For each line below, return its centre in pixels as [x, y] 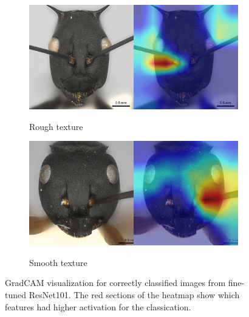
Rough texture [56, 126]
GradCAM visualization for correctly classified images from [115, 283]
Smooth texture [58, 262]
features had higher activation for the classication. [98, 306]
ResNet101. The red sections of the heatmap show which [134, 294]
